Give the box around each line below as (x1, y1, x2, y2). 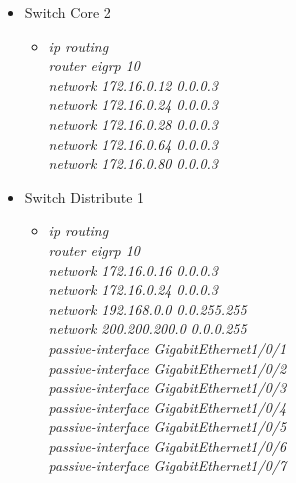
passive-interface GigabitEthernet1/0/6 (48, 435, 287, 456)
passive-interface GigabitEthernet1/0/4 (48, 396, 287, 417)
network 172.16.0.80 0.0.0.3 (48, 153, 219, 174)
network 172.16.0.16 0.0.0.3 (48, 259, 219, 280)
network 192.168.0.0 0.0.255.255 (48, 298, 247, 319)
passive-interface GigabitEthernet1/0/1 (48, 337, 287, 358)
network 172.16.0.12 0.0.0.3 (48, 74, 219, 95)
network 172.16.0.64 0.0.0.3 (48, 133, 219, 154)
